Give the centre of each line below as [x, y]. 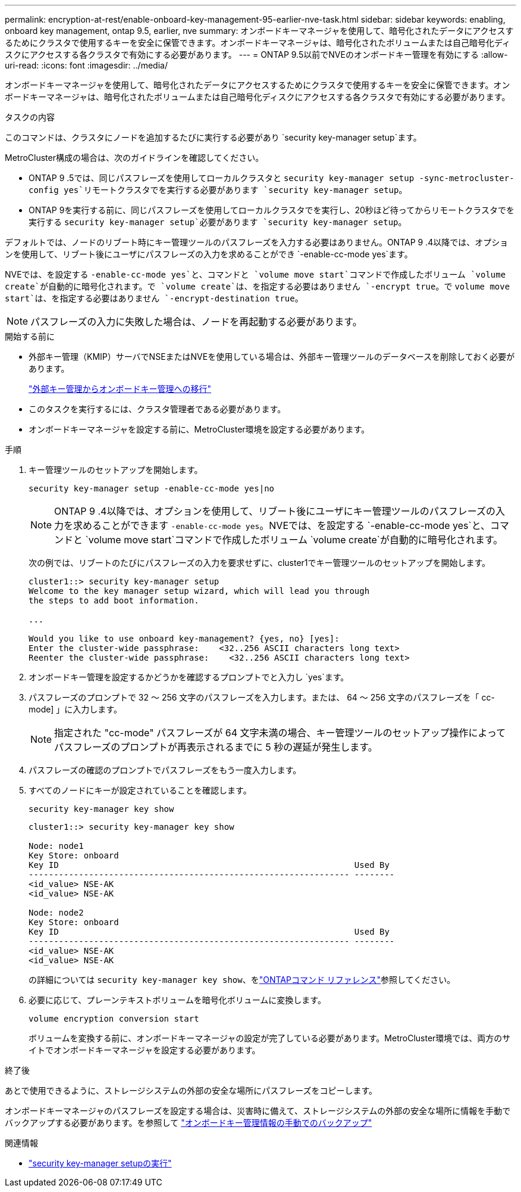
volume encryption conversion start [114, 1019]
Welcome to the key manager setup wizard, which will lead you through [199, 591]
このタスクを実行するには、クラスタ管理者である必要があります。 [157, 409]
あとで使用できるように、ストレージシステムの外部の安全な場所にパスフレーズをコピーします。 [191, 1090]
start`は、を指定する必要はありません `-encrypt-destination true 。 [154, 298]
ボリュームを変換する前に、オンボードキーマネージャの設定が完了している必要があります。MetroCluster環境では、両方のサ [270, 1038]
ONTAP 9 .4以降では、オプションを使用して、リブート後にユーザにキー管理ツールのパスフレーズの [275, 511]
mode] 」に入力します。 [75, 709]
